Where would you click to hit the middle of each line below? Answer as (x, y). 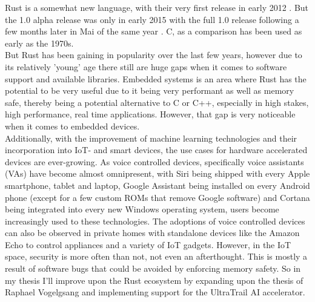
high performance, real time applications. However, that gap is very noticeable (150, 114)
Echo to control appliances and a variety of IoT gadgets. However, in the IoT (148, 244)
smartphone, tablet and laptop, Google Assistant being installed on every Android (157, 185)
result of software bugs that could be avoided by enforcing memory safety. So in (153, 268)
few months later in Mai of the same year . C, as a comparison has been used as (154, 31)
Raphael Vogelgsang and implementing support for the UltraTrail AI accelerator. (155, 292)
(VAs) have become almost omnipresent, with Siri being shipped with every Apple (157, 173)
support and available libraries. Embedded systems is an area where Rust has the (156, 78)
